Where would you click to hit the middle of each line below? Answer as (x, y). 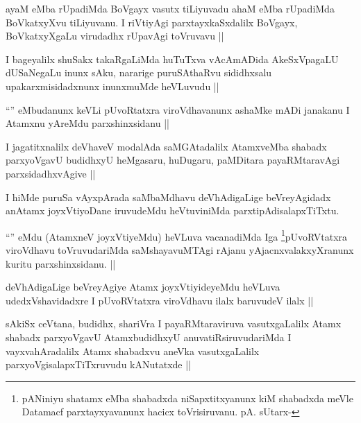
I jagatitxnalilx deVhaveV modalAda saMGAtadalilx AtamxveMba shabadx (166, 146)
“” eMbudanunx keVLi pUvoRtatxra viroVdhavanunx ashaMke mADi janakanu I (178, 109)
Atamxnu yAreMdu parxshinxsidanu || (87, 123)
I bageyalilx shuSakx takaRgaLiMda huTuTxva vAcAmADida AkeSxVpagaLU (172, 59)
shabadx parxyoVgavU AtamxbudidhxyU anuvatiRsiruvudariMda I (149, 337)
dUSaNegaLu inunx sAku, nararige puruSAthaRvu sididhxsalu (139, 72)
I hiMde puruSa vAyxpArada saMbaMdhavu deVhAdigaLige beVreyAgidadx (168, 197)
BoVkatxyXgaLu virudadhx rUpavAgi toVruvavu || (115, 36)
